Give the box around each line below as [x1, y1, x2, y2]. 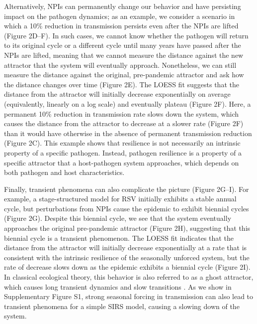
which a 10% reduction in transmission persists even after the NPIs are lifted [4, 20, 239, 31]
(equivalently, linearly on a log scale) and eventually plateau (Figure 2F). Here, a [4, 98, 251, 109]
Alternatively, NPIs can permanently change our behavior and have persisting [4, 1, 241, 11]
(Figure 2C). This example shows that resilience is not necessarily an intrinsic [4, 138, 241, 148]
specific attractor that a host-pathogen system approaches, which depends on [4, 157, 239, 167]
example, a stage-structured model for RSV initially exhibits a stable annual [4, 193, 237, 204]
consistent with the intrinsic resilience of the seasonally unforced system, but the [4, 252, 250, 262]
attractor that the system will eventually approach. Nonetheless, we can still [4, 59, 237, 70]
